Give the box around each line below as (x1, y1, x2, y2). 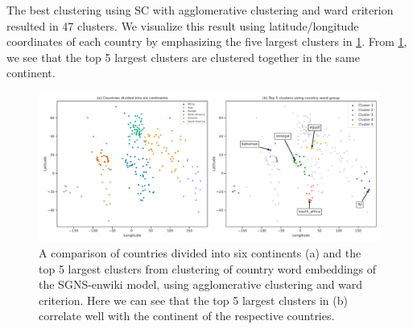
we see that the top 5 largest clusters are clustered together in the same (6, 48, 360, 65)
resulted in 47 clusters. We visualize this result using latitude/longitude (6, 17, 359, 34)
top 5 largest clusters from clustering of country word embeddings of (39, 260, 377, 277)
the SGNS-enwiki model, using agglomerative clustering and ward (39, 276, 363, 293)
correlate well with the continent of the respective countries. (39, 307, 335, 324)
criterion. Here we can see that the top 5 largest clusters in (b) (39, 291, 348, 308)
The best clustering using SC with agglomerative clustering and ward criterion (6, 2, 394, 18)
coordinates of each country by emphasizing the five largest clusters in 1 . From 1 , (6, 33, 407, 50)
